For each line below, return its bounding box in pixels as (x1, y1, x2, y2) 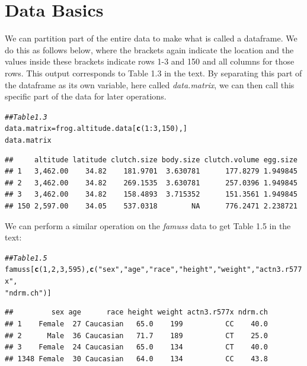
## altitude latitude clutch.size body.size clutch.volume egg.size (5, 155, 298, 164)
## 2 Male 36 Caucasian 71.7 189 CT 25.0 (5, 331, 268, 340)
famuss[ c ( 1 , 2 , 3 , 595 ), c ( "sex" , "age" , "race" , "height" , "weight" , (5, 265, 255, 274)
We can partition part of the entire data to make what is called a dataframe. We (5, 32, 298, 44)
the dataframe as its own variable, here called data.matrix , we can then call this (5, 78, 295, 91)
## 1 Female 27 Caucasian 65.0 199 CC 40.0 (5, 320, 268, 329)
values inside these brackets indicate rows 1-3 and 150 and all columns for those (5, 55, 295, 68)
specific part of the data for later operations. (5, 90, 167, 102)
